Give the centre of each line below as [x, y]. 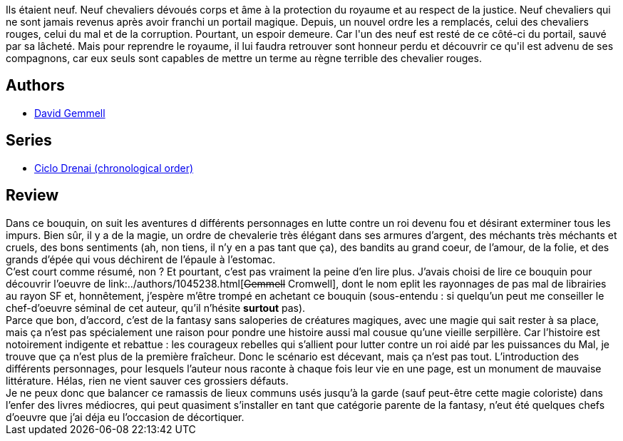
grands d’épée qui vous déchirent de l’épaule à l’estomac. [141, 259]
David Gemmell [70, 113]
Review [32, 196]
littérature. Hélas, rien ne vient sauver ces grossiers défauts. [147, 380]
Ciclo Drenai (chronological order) [114, 168]
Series [29, 141]
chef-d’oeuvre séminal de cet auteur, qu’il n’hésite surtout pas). [156, 308]
